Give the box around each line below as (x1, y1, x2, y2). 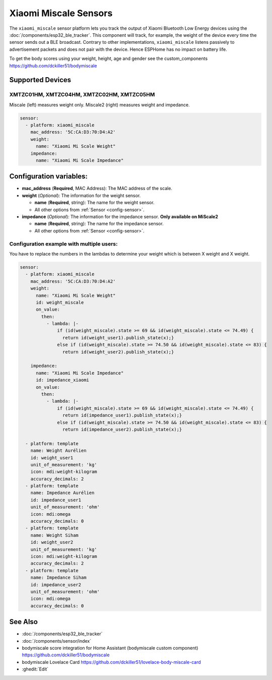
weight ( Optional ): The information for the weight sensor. (22, 192, 141, 199)
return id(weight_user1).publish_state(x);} (62, 335, 174, 340)
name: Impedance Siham (30, 575, 87, 581)
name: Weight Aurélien (30, 448, 87, 454)
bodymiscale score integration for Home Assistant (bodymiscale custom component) (22, 645, 198, 651)
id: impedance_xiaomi (36, 377, 89, 383)
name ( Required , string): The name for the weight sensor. (34, 200, 155, 206)
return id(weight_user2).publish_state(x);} (62, 349, 174, 355)
